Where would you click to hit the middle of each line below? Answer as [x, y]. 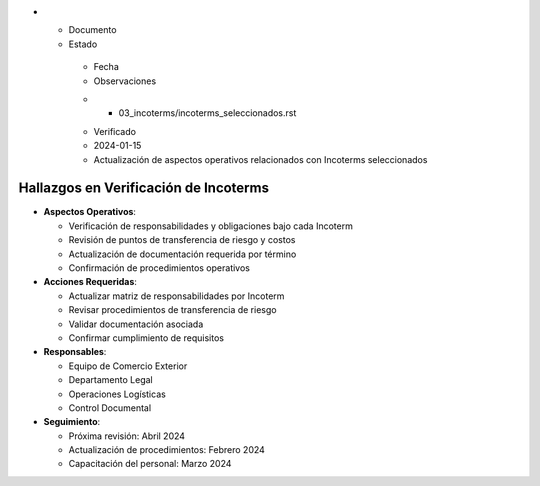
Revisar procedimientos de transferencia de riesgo [172, 310]
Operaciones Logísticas [117, 394]
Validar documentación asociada [136, 324]
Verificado [115, 131]
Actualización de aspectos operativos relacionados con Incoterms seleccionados [260, 159]
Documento [92, 30]
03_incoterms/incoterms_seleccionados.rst [207, 113]
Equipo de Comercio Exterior [128, 366]
